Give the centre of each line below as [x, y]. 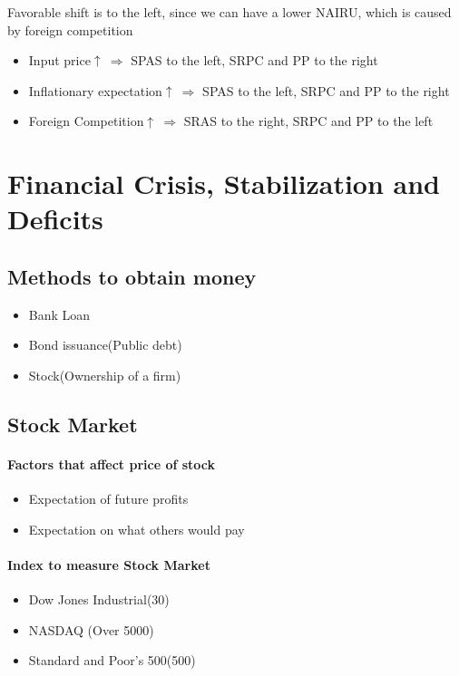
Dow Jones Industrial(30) [99, 599]
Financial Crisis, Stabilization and [224, 183]
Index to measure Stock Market [109, 564]
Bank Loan [59, 314]
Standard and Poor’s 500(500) [112, 660]
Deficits [55, 219]
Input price [59, 60]
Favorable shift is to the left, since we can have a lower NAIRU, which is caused [229, 12]
